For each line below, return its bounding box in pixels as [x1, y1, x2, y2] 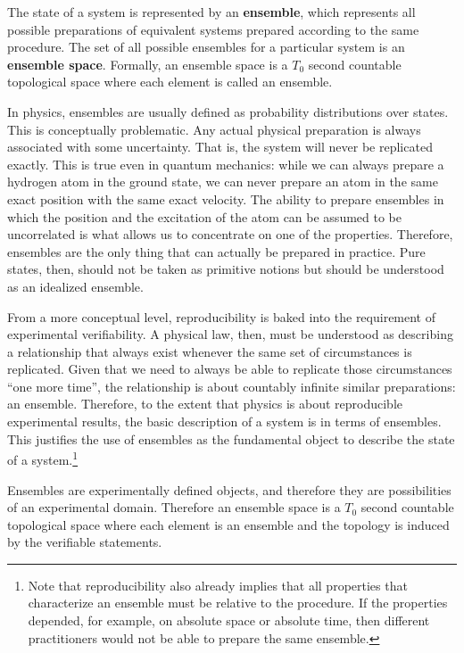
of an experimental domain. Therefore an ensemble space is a [7, 498, 341, 517]
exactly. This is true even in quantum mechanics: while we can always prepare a [7, 154, 444, 173]
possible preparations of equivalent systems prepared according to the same [7, 20, 419, 38]
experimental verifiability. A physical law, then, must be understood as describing [7, 325, 453, 343]
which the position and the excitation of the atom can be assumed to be [7, 207, 402, 226]
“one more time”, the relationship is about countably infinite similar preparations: [7, 376, 456, 395]
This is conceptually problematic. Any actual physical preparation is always [7, 120, 421, 138]
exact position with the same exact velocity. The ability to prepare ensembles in [7, 189, 444, 208]
